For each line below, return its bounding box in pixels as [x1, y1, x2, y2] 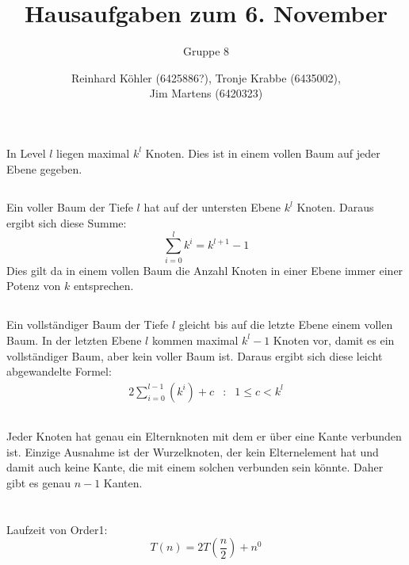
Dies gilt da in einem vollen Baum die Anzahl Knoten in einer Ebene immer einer [6, 262, 403, 278]
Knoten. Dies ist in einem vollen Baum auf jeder [145, 144, 380, 161]
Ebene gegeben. [6, 160, 82, 177]
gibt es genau [6, 474, 71, 491]
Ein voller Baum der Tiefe [6, 199, 133, 216]
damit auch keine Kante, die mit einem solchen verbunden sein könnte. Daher [6, 459, 384, 475]
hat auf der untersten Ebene [143, 199, 281, 216]
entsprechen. [73, 277, 134, 294]
